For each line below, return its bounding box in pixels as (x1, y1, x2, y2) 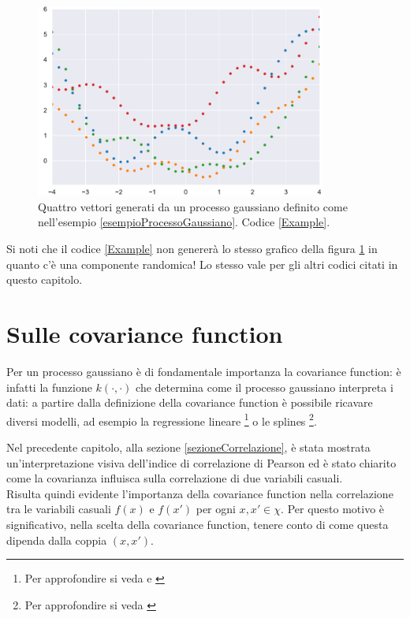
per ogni (196, 501, 236, 517)
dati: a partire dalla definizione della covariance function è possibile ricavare (6, 394, 373, 411)
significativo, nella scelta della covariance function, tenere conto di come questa (6, 516, 389, 532)
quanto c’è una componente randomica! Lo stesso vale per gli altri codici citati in (6, 255, 398, 272)
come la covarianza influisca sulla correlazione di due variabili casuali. (6, 470, 343, 486)
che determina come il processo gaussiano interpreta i (136, 378, 393, 395)
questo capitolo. (6, 271, 83, 288)
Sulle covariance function (6, 318, 283, 349)
